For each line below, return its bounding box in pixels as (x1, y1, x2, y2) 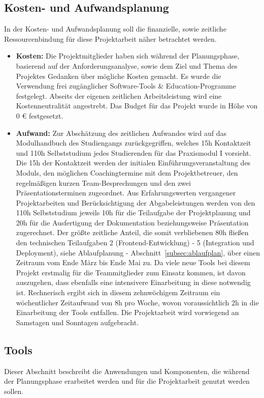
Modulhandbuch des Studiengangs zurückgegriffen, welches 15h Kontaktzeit (16, 137, 251, 148)
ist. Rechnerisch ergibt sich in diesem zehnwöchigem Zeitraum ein (16, 287, 220, 298)
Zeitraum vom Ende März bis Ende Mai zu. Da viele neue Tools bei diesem (16, 257, 250, 268)
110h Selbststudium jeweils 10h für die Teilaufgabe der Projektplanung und (16, 207, 251, 218)
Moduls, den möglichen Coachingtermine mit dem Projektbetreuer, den (16, 167, 238, 178)
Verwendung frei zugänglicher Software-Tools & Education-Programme (16, 80, 236, 91)
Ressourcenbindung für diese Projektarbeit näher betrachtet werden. (4, 33, 217, 44)
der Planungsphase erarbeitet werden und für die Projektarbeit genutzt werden (4, 376, 250, 386)
